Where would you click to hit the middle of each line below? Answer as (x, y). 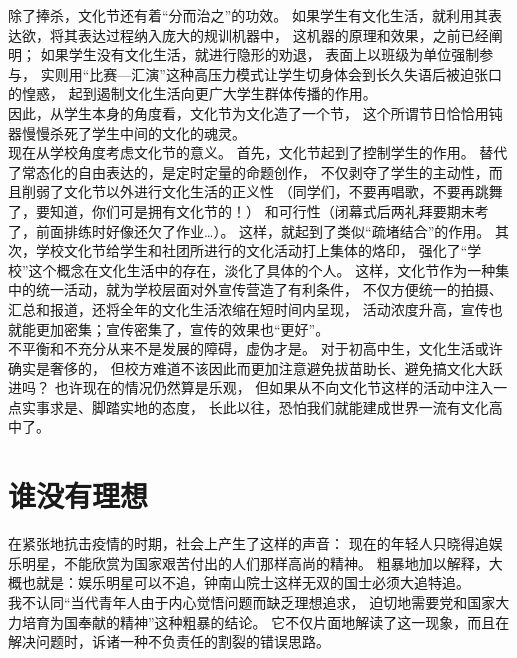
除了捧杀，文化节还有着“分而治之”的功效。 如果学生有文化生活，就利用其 (248, 15)
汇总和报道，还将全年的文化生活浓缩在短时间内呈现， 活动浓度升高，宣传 (248, 308)
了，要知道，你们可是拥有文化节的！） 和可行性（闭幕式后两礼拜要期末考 (248, 210)
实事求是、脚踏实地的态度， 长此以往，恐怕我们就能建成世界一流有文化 (255, 406)
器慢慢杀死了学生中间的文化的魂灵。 (127, 132)
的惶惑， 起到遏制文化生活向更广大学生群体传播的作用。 (192, 93)
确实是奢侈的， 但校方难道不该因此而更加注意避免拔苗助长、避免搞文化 (241, 367)
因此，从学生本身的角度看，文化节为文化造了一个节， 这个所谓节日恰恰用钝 (255, 112)
